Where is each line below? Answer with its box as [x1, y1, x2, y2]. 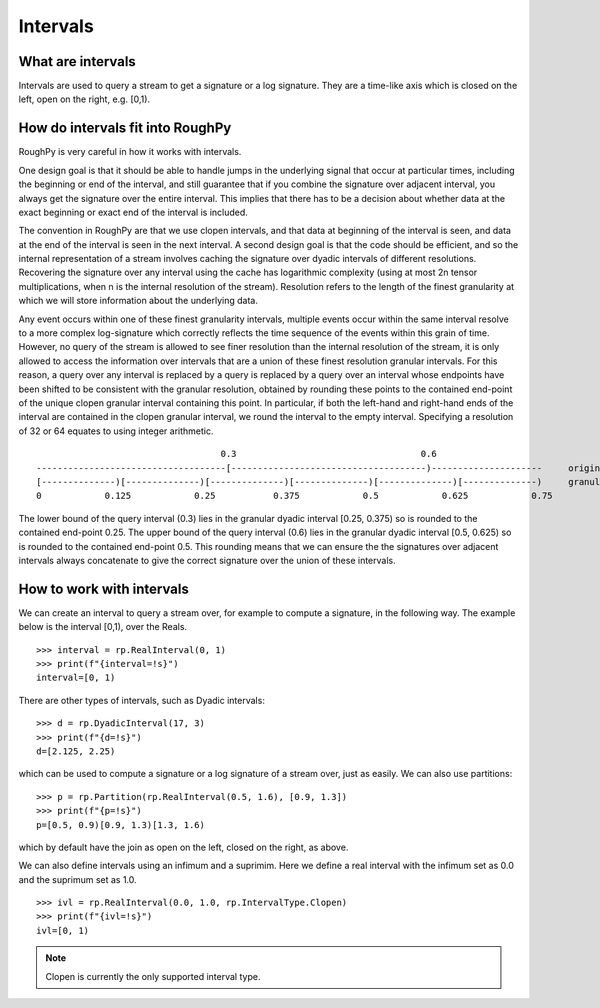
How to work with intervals [18, 580, 189, 597]
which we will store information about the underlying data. [18, 295, 259, 307]
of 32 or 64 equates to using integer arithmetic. [18, 425, 214, 437]
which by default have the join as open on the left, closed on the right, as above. [18, 841, 349, 853]
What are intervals [18, 53, 137, 70]
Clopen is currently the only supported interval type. [45, 970, 261, 982]
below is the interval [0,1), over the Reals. [18, 621, 188, 633]
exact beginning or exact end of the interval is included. [18, 206, 249, 218]
